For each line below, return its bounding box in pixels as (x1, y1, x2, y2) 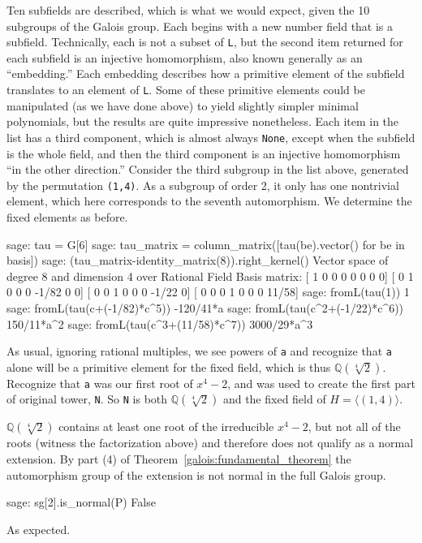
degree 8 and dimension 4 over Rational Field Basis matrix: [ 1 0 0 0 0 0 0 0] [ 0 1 (6, 267, 414, 284)
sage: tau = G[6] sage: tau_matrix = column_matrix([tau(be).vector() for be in (6, 235, 405, 252)
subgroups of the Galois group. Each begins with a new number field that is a (6, 17, 394, 34)
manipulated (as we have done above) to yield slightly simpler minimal (6, 97, 359, 114)
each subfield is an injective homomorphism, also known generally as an (6, 49, 363, 66)
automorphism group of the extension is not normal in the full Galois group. (6, 466, 386, 483)
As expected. (6, 520, 71, 537)
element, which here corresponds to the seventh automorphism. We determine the (6, 192, 412, 209)
